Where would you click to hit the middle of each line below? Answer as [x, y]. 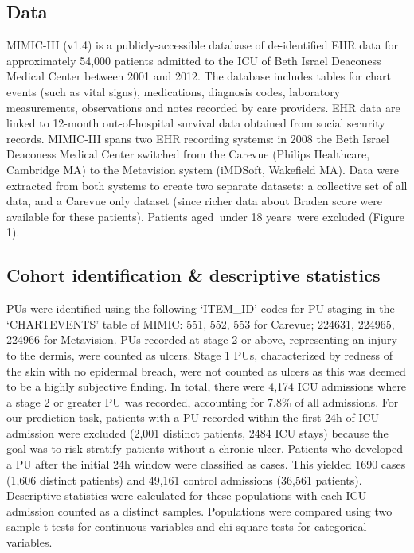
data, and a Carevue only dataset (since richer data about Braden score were [194, 201]
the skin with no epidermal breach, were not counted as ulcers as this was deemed [206, 370]
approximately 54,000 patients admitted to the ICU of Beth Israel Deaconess [194, 60]
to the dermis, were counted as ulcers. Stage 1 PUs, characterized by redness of [199, 354]
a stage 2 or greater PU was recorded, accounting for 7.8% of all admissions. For [203, 401]
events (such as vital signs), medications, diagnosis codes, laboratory [174, 91]
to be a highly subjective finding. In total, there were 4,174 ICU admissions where [207, 386]
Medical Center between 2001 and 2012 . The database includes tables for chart [199, 76]
